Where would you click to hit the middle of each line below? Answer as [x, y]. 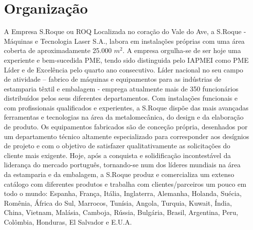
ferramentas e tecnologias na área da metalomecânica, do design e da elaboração [124, 117]
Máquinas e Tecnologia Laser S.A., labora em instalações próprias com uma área [124, 41]
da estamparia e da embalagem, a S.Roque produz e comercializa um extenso [119, 174]
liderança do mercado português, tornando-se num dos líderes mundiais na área [122, 165]
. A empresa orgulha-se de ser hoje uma [182, 50]
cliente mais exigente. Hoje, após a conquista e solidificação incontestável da [117, 155]
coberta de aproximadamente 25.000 [58, 50]
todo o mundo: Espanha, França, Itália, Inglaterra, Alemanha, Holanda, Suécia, [123, 193]
